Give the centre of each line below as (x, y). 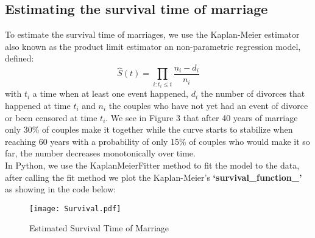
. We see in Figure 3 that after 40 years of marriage (202, 117)
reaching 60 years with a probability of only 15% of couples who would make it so (157, 141)
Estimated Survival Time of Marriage (99, 228)
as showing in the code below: (61, 189)
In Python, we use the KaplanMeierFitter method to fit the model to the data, (152, 165)
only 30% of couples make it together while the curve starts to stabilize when (149, 129)
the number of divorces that (253, 93)
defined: (19, 58)
